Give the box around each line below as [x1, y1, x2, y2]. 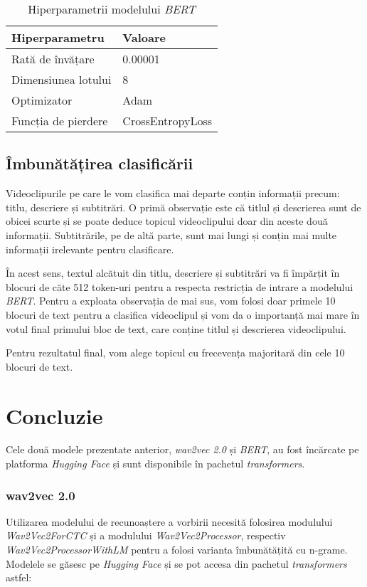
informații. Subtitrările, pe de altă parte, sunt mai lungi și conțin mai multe [6, 227, 337, 242]
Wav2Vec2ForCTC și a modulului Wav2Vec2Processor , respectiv [6, 528, 286, 543]
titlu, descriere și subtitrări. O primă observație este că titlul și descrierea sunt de [6, 199, 361, 214]
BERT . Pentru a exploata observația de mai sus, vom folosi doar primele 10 [6, 293, 336, 308]
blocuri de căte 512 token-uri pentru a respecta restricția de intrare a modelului [6, 279, 353, 294]
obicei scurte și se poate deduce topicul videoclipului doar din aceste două [6, 213, 328, 228]
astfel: [6, 570, 32, 585]
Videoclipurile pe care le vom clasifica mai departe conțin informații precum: [6, 186, 340, 201]
